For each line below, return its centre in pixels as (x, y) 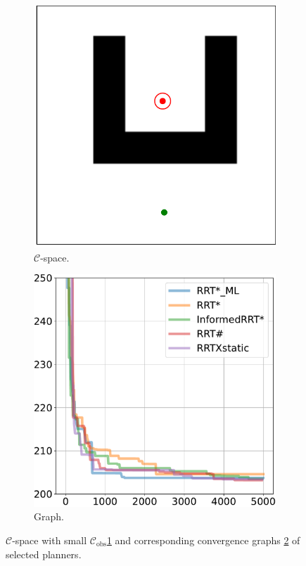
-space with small (50, 540)
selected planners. (44, 554)
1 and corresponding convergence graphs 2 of (203, 540)
